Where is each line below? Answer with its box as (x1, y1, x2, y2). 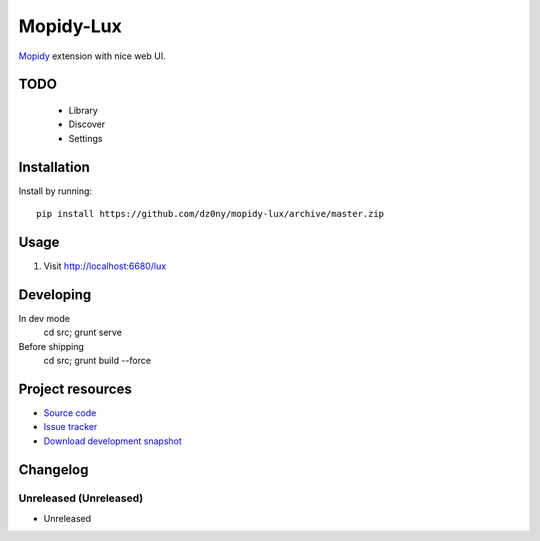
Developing (18, 286, 92, 303)
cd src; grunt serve (43, 326, 122, 339)
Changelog (18, 461, 89, 478)
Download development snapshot (43, 435, 182, 447)
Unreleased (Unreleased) (18, 491, 144, 505)
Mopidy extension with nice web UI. (18, 50, 166, 62)
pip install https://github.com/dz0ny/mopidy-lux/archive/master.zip (36, 208, 385, 220)
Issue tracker (43, 421, 98, 433)
